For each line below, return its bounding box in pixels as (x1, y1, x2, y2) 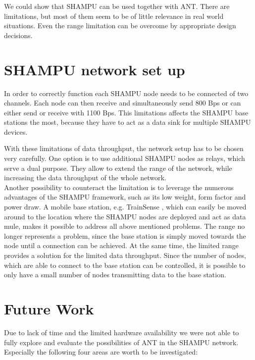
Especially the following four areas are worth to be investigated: (4, 347, 198, 357)
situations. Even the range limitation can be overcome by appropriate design (4, 20, 236, 31)
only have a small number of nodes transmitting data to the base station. (4, 269, 226, 280)
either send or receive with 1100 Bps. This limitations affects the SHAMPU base (4, 107, 249, 117)
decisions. (4, 30, 33, 40)
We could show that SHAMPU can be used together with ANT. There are (4, 1, 230, 11)
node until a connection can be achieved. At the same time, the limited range (4, 240, 239, 251)
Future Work (4, 298, 94, 318)
